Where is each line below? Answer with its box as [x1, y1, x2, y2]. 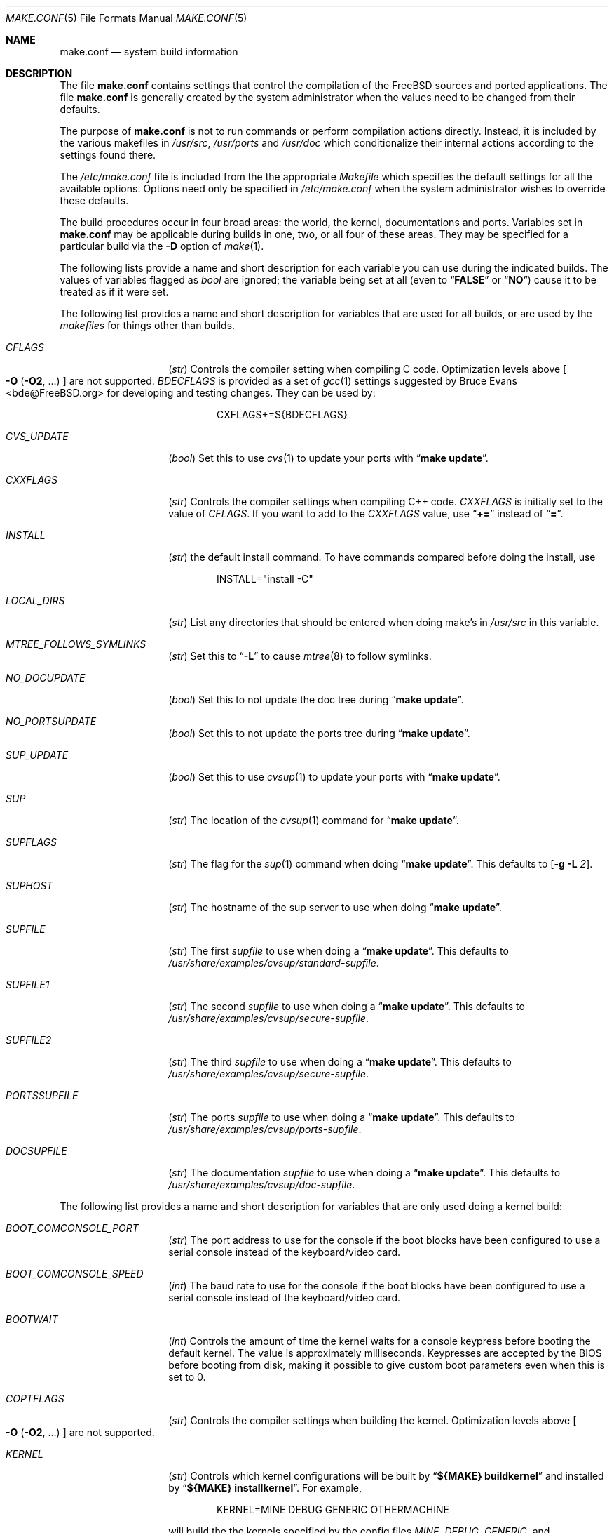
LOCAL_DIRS [6, 595, 65, 606]
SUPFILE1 [6, 978, 50, 990]
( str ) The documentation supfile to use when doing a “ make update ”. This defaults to [168, 1167, 561, 1179]
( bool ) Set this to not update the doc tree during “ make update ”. [168, 693, 464, 705]
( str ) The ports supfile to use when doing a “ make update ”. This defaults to [168, 1111, 515, 1123]
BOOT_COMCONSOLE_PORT [6, 1222, 139, 1234]
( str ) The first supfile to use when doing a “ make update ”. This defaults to [168, 945, 509, 957]
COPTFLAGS [6, 1393, 64, 1405]
